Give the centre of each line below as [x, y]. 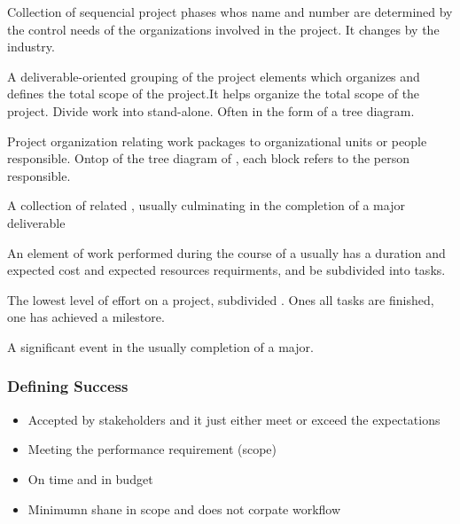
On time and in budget [90, 478]
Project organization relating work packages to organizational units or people [217, 141]
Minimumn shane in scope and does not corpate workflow [184, 508]
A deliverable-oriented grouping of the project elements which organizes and [214, 76]
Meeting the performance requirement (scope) [152, 449]
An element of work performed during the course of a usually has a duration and [226, 252]
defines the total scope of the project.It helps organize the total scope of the [214, 94]
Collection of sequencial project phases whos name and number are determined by [230, 12]
